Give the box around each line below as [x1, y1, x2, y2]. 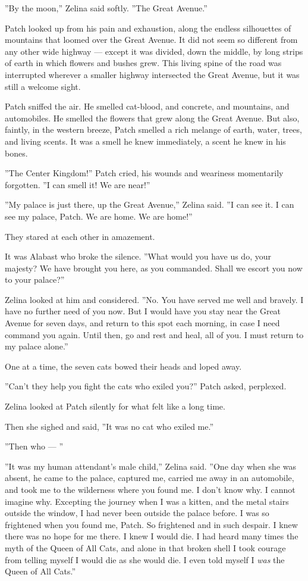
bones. [5, 146, 28, 159]
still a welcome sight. [5, 80, 81, 92]
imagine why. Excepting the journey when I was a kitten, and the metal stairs [5, 495, 289, 507]
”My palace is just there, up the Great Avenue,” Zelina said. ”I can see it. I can [5, 198, 294, 211]
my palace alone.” [5, 340, 68, 352]
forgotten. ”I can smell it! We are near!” [5, 178, 150, 190]
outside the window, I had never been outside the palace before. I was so [5, 507, 269, 519]
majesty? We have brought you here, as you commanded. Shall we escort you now [5, 261, 303, 274]
